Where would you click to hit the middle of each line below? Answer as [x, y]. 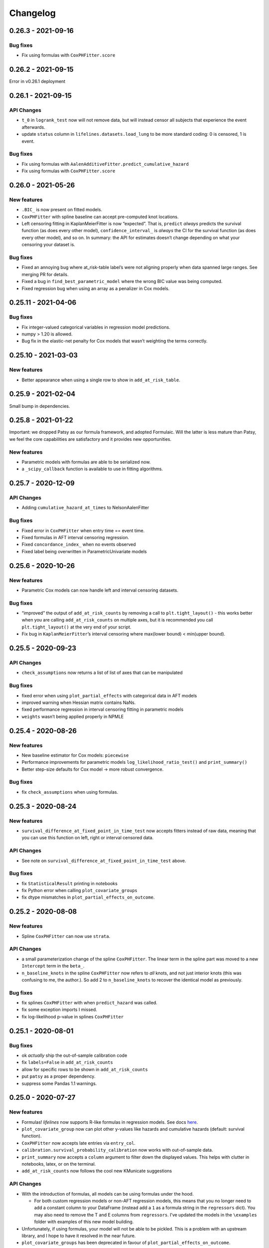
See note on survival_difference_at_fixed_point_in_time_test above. [104, 861]
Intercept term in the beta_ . [53, 966]
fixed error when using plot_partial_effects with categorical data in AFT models [109, 695]
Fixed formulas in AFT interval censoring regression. [75, 538]
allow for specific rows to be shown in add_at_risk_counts [85, 1069]
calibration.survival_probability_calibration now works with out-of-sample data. [117, 1150]
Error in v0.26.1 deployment [37, 81]
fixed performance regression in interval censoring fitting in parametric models [103, 709]
